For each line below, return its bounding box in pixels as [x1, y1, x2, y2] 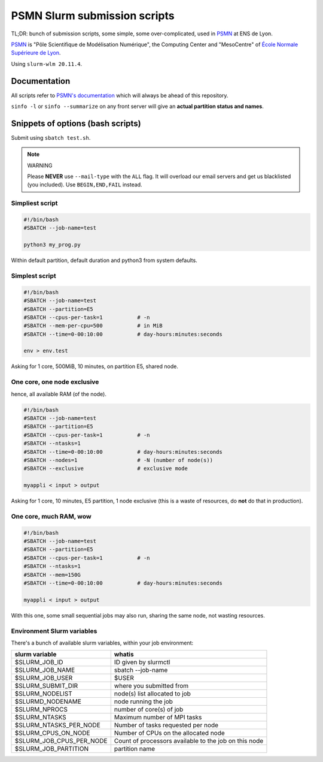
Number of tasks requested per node [114, 721, 218, 730]
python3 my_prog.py [23, 242, 81, 248]
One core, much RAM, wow [11, 512, 92, 520]
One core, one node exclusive [11, 378, 99, 386]
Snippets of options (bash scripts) [11, 118, 141, 128]
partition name [114, 745, 156, 753]
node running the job [114, 697, 173, 706]
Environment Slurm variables [11, 627, 97, 635]
